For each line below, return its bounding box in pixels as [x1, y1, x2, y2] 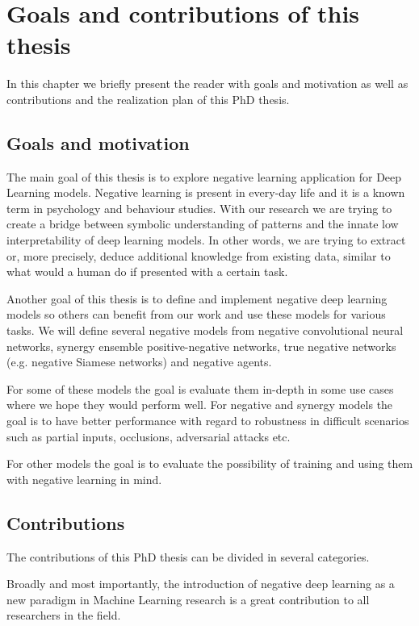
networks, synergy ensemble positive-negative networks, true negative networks [6, 337, 396, 354]
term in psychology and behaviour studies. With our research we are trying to [6, 199, 392, 216]
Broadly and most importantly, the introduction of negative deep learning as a [6, 575, 395, 592]
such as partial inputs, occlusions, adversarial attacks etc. [6, 428, 291, 444]
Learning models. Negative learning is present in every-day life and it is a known [6, 184, 405, 201]
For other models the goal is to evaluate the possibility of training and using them [6, 455, 413, 472]
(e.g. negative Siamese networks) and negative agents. [6, 353, 272, 370]
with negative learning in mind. [6, 470, 162, 487]
